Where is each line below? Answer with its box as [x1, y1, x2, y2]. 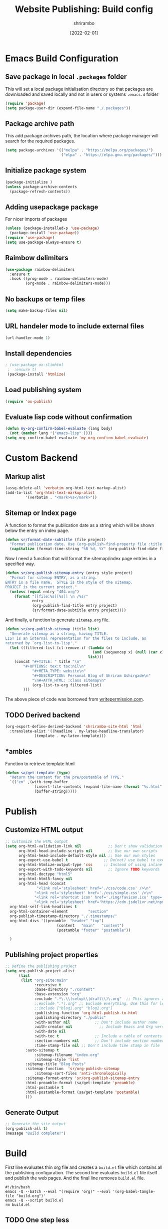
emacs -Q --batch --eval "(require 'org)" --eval [5, 1189, 111, 1194]
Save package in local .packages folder [5, 73, 127, 81]
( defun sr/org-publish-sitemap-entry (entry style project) [5, 571, 133, 576]
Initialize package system [5, 166, 86, 175]
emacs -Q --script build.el [5, 1197, 64, 1203]
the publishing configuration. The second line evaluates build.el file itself [5, 1169, 157, 1175]
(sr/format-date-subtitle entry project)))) [31, 608, 126, 613]
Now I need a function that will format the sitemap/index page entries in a [5, 556, 156, 562]
